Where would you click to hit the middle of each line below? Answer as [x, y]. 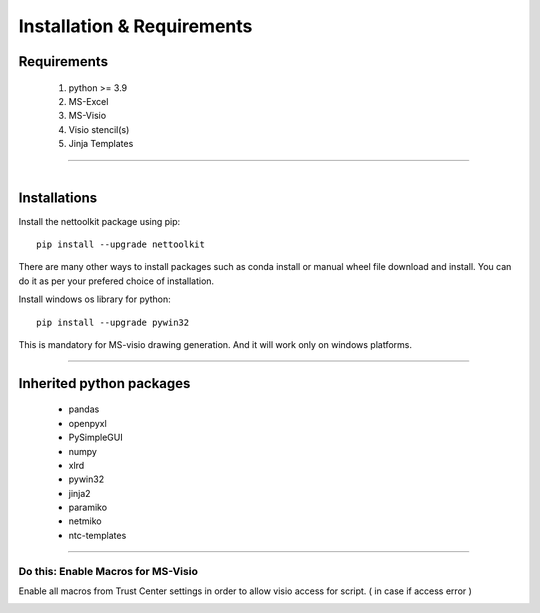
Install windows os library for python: [95, 299]
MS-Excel [88, 101]
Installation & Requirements [135, 26]
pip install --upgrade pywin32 [113, 322]
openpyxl [87, 423]
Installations [58, 197]
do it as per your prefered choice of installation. [116, 281]
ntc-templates [97, 535]
